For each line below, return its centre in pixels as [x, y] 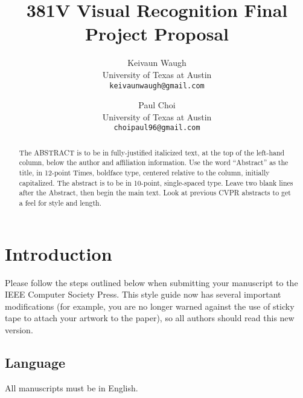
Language [35, 363]
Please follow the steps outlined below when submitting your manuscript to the [151, 282]
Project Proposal [157, 34]
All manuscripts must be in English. [72, 387]
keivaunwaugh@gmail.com [157, 86]
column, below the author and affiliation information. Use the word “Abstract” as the [154, 162]
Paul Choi [157, 105]
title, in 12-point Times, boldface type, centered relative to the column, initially [144, 173]
